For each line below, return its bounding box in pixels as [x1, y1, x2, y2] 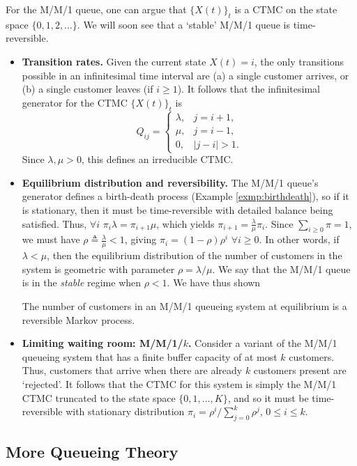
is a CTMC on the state [234, 2, 337, 16]
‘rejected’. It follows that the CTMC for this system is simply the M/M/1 [22, 376, 337, 391]
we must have [22, 232, 80, 247]
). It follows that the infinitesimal [177, 81, 320, 96]
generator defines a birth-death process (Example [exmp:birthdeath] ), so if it [22, 189, 349, 203]
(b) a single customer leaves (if [22, 81, 153, 96]
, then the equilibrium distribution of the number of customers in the [47, 248, 342, 263]
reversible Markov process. [22, 312, 135, 327]
